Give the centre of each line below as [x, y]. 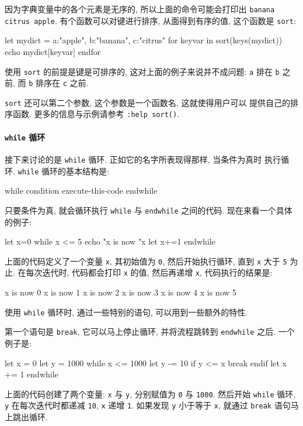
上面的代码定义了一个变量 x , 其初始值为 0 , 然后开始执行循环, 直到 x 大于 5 [146, 261]
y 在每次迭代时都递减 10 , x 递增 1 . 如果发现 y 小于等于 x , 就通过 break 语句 [148, 405]
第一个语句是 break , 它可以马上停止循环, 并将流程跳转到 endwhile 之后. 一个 [150, 331]
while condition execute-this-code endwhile [81, 190]
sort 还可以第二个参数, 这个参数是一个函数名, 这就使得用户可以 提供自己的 [148, 102]
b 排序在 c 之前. [59, 83]
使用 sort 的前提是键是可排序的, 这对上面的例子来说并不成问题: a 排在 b [142, 71]
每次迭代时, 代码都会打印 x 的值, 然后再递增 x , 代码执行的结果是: [149, 272]
